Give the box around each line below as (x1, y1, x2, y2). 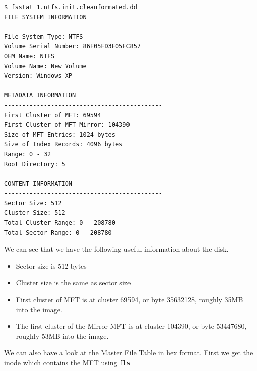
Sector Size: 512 (4, 199, 62, 207)
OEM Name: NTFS (4, 52, 55, 60)
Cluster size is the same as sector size (16, 277, 131, 288)
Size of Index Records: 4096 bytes (4, 141, 123, 148)
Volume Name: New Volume (4, 62, 87, 70)
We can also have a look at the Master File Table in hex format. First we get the (4, 347, 253, 358)
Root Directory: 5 (4, 160, 65, 168)
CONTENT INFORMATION (4, 180, 73, 187)
